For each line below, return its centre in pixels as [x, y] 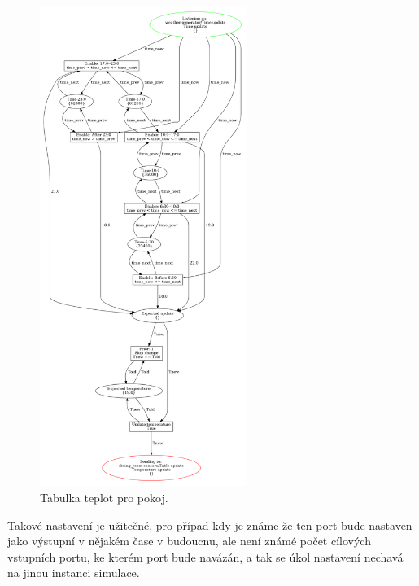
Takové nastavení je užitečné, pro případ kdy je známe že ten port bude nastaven [210, 525]
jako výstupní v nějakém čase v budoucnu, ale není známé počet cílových [189, 541]
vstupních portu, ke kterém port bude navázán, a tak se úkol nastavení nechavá [205, 556]
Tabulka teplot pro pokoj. [104, 497]
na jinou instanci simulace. [74, 573]
